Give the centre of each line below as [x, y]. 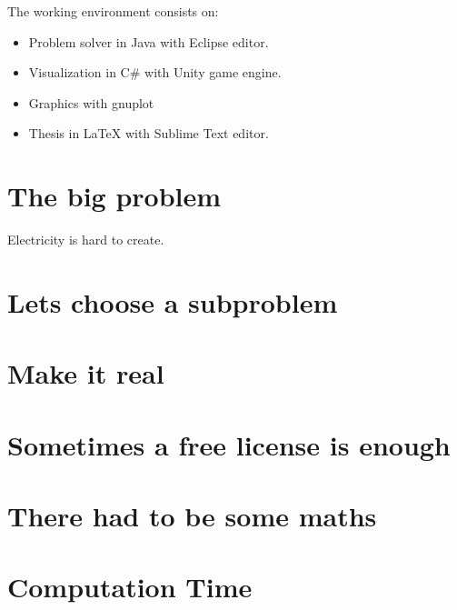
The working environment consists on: [113, 11]
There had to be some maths [192, 515]
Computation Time [130, 587]
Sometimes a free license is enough [229, 444]
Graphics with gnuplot [91, 102]
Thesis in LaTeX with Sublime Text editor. [149, 133]
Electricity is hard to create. [86, 240]
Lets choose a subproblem [173, 301]
